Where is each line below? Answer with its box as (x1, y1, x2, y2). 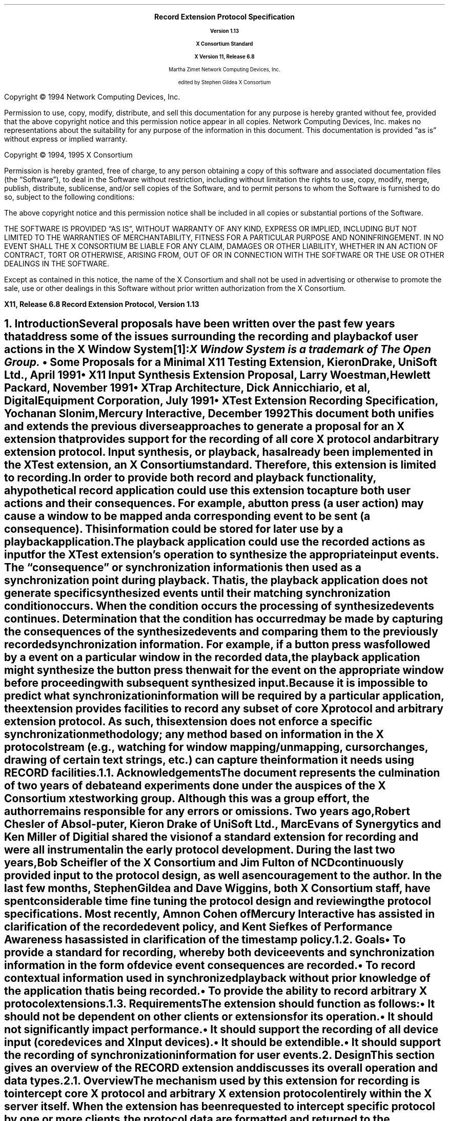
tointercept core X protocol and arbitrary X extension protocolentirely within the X (4, 1087, 432, 1100)
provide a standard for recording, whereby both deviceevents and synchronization (4, 946, 435, 959)
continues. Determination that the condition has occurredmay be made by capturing (4, 612, 443, 626)
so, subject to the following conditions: (4, 192, 135, 201)
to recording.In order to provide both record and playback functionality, (4, 471, 376, 485)
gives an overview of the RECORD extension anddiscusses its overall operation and (4, 1061, 438, 1075)
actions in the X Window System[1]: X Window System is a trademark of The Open (4, 343, 431, 356)
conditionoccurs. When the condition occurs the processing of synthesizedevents (4, 600, 434, 613)
